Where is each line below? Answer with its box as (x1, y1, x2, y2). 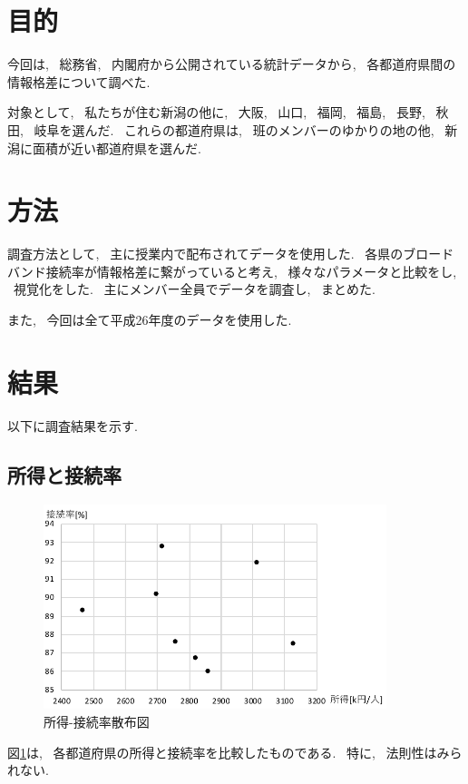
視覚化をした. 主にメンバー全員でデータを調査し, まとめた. (13, 279, 375, 299)
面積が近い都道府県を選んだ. (32, 138, 201, 157)
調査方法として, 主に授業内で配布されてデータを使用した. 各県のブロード (7, 244, 454, 263)
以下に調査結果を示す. (7, 416, 138, 435)
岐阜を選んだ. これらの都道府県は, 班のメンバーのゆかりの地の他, (34, 120, 434, 139)
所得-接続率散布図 (44, 712, 150, 731)
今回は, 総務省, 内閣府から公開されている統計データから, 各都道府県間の (7, 54, 456, 73)
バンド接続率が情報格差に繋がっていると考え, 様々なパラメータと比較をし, (7, 261, 457, 280)
